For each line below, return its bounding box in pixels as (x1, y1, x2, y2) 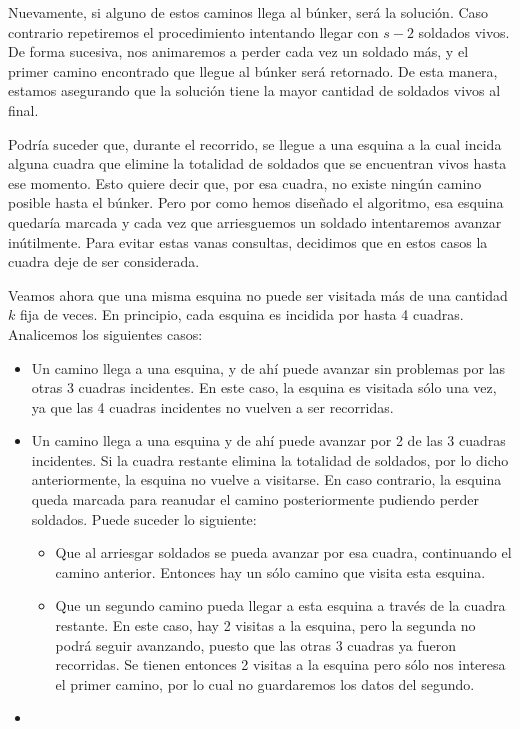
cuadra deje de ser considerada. (8, 251, 200, 272)
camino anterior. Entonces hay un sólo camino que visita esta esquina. (55, 561, 486, 582)
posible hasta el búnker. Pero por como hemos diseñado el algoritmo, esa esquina (8, 192, 504, 213)
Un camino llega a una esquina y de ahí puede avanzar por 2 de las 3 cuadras (31, 430, 506, 451)
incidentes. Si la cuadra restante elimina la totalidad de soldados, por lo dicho (31, 449, 509, 470)
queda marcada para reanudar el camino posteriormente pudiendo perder (31, 489, 480, 510)
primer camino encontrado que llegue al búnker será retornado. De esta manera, (8, 60, 498, 81)
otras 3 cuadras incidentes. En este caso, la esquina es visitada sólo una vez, (31, 377, 497, 398)
